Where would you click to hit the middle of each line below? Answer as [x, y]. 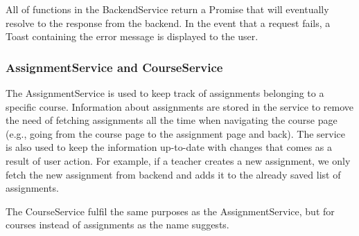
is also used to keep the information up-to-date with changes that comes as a [169, 147]
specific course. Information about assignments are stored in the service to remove [179, 106]
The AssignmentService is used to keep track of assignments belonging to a [165, 93]
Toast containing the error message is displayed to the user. [132, 36]
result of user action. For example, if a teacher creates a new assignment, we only [178, 160]
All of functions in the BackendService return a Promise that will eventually [167, 9]
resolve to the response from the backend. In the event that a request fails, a [168, 22]
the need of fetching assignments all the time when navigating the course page [172, 120]
